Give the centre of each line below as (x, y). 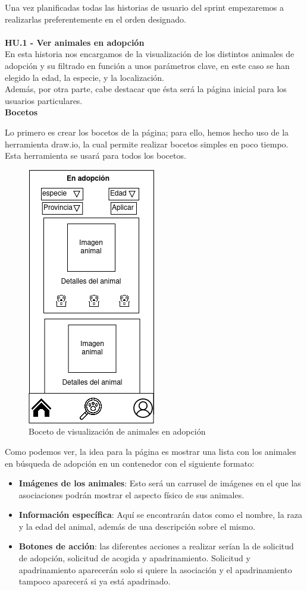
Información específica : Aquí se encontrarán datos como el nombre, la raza (161, 515)
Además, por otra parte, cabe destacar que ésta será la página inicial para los (146, 89)
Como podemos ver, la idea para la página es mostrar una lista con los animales (151, 451)
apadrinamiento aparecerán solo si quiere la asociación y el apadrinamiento (155, 569)
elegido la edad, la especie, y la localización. (85, 77)
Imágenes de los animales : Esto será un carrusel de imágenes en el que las (160, 483)
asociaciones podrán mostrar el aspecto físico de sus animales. (131, 494)
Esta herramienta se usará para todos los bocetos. (95, 155)
